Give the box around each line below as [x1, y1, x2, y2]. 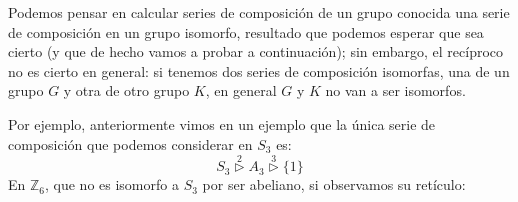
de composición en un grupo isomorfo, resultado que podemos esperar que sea [8, 21, 484, 42]
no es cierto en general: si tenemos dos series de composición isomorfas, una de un [8, 60, 510, 81]
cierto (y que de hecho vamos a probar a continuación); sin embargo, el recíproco [8, 41, 504, 62]
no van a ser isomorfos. [325, 80, 466, 101]
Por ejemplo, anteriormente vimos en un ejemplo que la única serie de [8, 113, 436, 134]
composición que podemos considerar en [8, 133, 253, 154]
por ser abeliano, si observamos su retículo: [202, 174, 466, 195]
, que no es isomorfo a [45, 174, 179, 195]
